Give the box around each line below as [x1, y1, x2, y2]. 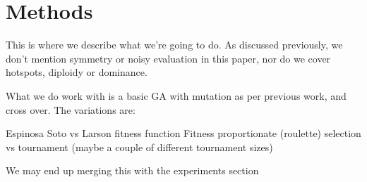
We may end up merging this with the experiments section [6, 163, 259, 178]
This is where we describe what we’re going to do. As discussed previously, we [6, 37, 343, 52]
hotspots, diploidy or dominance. [6, 65, 148, 79]
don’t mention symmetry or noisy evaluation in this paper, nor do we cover [6, 51, 331, 65]
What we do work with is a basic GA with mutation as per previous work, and [6, 88, 347, 103]
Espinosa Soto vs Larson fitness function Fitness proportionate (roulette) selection [6, 126, 361, 141]
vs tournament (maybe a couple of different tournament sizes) [6, 139, 273, 154]
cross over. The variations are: [6, 102, 136, 117]
